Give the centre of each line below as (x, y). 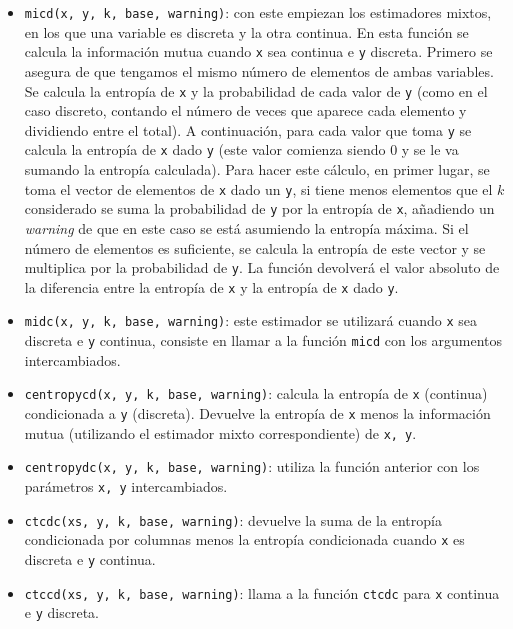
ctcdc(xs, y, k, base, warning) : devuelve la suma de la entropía (233, 519)
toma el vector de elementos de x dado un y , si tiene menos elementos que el (258, 188)
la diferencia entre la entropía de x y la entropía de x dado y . (211, 286)
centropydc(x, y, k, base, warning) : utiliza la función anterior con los (252, 466)
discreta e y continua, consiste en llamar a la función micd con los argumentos (263, 340)
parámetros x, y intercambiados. (126, 486)
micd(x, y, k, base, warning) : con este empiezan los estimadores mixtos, (258, 12)
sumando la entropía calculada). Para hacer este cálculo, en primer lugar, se (257, 169)
